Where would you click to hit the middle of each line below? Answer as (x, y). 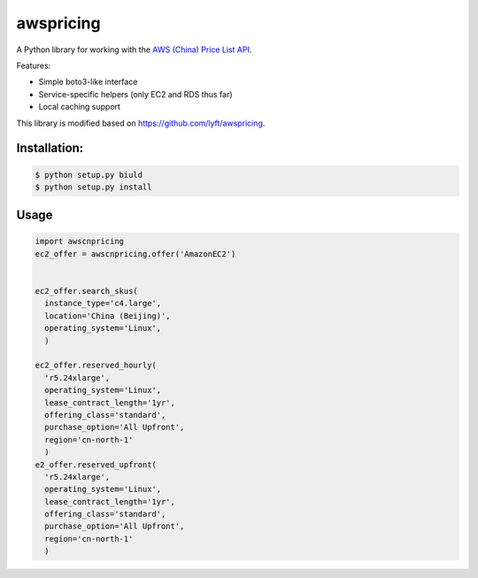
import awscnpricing (79, 242)
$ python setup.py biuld (89, 174)
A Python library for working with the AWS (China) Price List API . (134, 50)
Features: (34, 66)
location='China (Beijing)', (108, 316)
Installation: (50, 148)
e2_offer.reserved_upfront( (96, 464)
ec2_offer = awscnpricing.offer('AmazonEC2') (135, 254)
